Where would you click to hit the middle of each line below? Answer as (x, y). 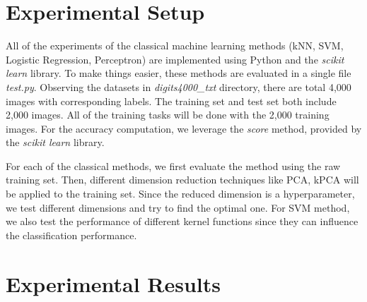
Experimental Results (113, 283)
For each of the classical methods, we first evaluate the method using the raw (173, 165)
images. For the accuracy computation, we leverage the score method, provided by (184, 128)
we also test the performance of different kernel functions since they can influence (182, 221)
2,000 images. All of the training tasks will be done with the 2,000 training (168, 115)
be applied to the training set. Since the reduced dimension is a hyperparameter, (180, 194)
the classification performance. (71, 235)
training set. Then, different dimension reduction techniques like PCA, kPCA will (182, 180)
